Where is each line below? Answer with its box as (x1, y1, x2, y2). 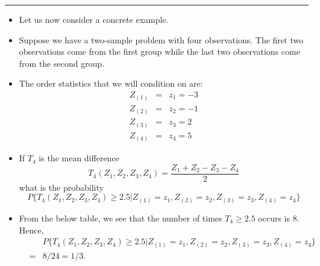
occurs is (258, 211, 290, 224)
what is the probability (19, 181, 104, 193)
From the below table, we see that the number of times (19, 211, 222, 224)
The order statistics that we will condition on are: (19, 77, 203, 90)
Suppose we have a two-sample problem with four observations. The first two (19, 33, 304, 46)
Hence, (19, 223, 44, 236)
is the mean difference (39, 152, 119, 164)
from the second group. (19, 57, 105, 69)
